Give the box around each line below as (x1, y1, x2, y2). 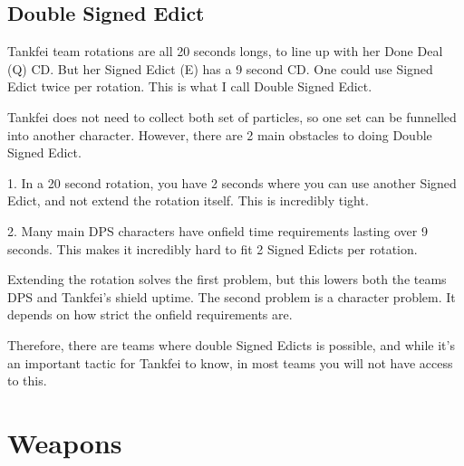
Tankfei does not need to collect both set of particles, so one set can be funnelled (7, 107, 457, 126)
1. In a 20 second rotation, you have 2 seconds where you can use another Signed (7, 173, 457, 192)
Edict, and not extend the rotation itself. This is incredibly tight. (7, 191, 369, 210)
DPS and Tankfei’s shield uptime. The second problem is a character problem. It (7, 287, 456, 306)
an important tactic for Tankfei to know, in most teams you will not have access (7, 353, 453, 372)
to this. (7, 371, 47, 390)
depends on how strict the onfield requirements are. (7, 305, 293, 324)
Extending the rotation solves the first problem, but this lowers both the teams (7, 270, 447, 289)
